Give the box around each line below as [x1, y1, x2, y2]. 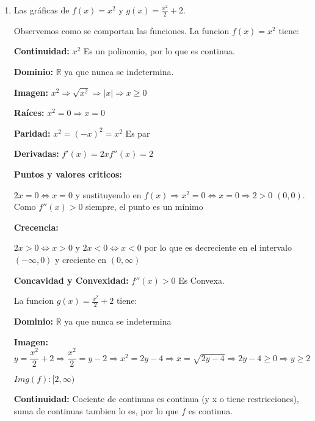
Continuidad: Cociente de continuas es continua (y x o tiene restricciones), [13, 392, 299, 405]
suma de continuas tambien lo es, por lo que [13, 404, 179, 417]
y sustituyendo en [75, 188, 142, 201]
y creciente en [55, 253, 107, 265]
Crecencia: [13, 220, 59, 233]
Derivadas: [13, 147, 59, 160]
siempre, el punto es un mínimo [85, 200, 203, 213]
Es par [125, 126, 150, 139]
